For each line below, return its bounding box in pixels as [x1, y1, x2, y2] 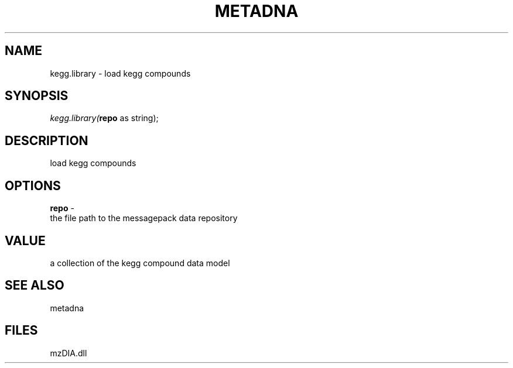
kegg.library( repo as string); [50, 113, 159, 123]
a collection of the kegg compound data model [50, 257, 230, 268]
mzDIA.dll [50, 348, 87, 358]
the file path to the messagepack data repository [50, 213, 238, 223]
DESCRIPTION [5, 133, 88, 148]
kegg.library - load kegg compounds [50, 68, 191, 78]
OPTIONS [5, 178, 61, 193]
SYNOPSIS [5, 88, 69, 104]
